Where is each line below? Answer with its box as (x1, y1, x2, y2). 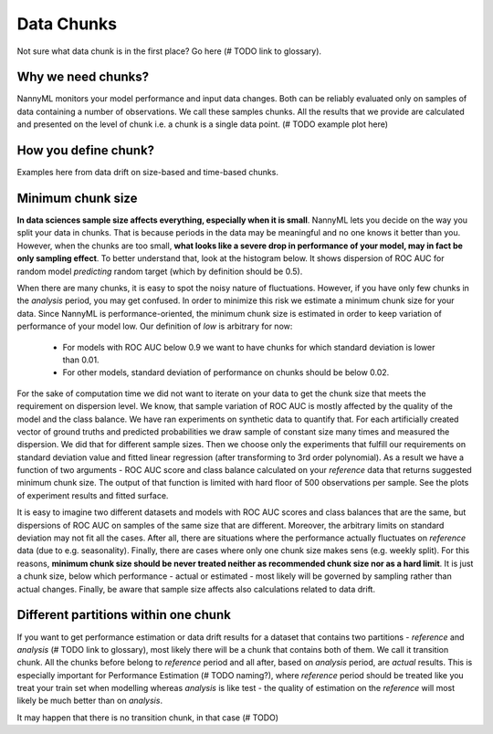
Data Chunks (16, 14, 118, 34)
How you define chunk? (16, 142, 155, 159)
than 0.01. (62, 354, 100, 365)
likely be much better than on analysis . (16, 695, 163, 707)
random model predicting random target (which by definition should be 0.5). (16, 266, 303, 277)
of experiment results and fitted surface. (16, 489, 169, 501)
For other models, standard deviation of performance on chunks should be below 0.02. (62, 367, 390, 378)
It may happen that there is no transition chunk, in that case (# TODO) (16, 712, 278, 723)
